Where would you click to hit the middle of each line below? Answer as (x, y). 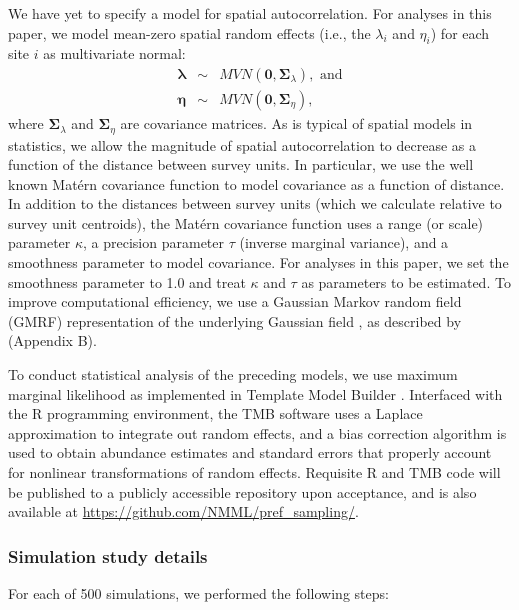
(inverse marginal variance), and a (344, 242)
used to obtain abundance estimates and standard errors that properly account (250, 452)
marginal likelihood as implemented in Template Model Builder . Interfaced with (255, 393)
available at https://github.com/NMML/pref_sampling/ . (183, 511)
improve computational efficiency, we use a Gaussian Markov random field (235, 301)
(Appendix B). (52, 340)
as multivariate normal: (114, 53)
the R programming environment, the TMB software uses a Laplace (215, 413)
